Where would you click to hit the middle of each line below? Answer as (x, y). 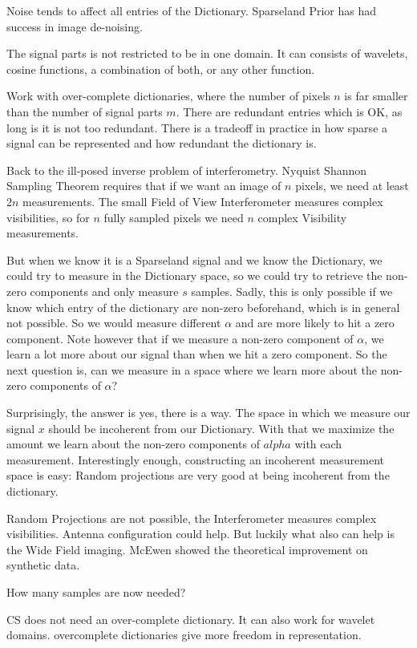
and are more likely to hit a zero (315, 323)
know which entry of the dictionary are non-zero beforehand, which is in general (203, 307)
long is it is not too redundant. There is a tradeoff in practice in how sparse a (197, 127)
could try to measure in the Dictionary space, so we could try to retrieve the (194, 275)
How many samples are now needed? (96, 592)
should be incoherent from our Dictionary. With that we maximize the (221, 428)
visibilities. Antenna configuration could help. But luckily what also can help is (200, 534)
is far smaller (376, 96)
